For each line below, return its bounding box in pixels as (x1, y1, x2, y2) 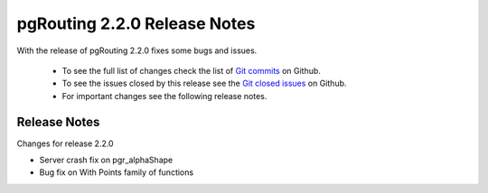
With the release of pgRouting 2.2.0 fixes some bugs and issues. (16, 45, 258, 56)
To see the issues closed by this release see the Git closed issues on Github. (61, 78, 347, 89)
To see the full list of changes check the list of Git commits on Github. (61, 65, 321, 76)
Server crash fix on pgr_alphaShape (39, 154, 174, 166)
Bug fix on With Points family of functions (39, 167, 194, 178)
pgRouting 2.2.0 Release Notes (16, 14, 256, 33)
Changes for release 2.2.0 (16, 138, 114, 149)
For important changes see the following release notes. (61, 90, 267, 101)
